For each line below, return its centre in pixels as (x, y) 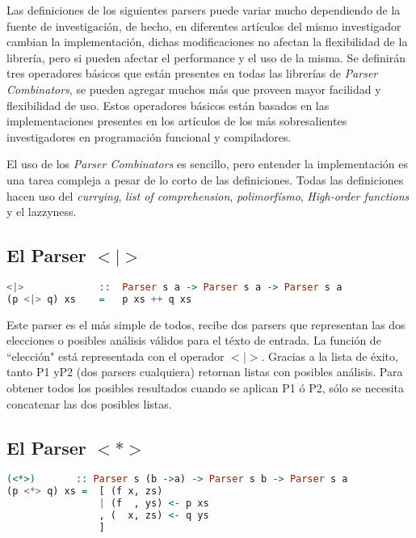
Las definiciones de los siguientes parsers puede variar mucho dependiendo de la (204, 10)
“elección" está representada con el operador (116, 356)
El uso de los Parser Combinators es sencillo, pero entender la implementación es (208, 164)
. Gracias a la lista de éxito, (330, 356)
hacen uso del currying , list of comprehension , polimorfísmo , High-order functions (208, 195)
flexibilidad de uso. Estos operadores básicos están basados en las (168, 105)
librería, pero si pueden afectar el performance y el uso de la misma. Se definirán (206, 57)
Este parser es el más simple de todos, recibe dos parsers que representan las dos (206, 324)
